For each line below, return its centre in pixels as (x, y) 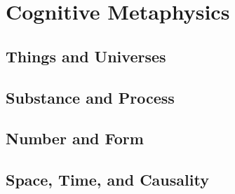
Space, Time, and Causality (107, 180)
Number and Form (75, 138)
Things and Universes (86, 56)
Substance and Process (90, 97)
